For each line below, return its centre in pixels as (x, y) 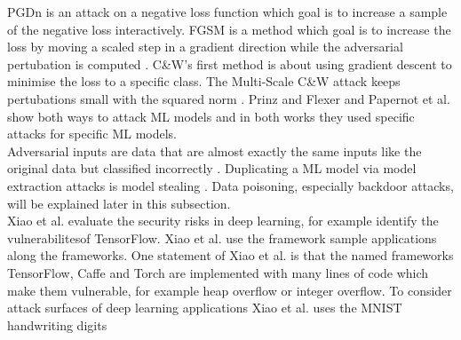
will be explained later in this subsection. (119, 203)
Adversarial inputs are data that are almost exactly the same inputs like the (215, 150)
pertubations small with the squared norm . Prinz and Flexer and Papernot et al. (229, 98)
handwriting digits (57, 324)
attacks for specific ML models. (92, 134)
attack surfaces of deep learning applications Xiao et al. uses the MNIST (205, 308)
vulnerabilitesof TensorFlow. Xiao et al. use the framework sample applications (222, 237)
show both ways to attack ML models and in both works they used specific (211, 116)
